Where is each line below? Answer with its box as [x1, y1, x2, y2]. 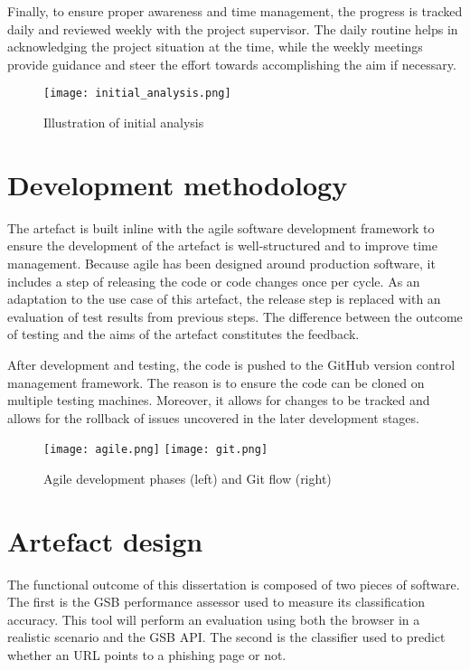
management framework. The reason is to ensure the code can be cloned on [7, 373, 425, 392]
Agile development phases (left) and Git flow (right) [43, 468, 332, 487]
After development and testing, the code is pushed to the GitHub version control [7, 354, 456, 373]
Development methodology [7, 165, 348, 203]
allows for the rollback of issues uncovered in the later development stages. [7, 408, 419, 427]
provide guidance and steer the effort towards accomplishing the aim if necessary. [7, 54, 456, 73]
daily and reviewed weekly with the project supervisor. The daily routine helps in [7, 19, 458, 38]
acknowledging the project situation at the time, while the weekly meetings [7, 37, 423, 56]
